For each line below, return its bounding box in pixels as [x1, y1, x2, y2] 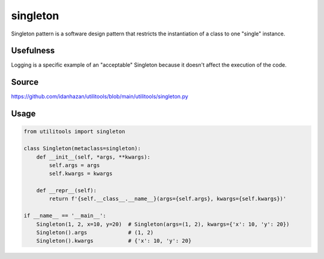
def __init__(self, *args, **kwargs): [36, 153, 151, 160]
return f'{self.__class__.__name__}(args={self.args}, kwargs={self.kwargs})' [49, 195, 287, 203]
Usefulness [11, 46, 55, 56]
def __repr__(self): [36, 187, 97, 194]
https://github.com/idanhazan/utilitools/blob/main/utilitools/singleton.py [11, 93, 188, 100]
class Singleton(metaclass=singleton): [23, 145, 141, 152]
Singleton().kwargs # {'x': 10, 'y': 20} [36, 237, 192, 245]
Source [11, 77, 39, 87]
